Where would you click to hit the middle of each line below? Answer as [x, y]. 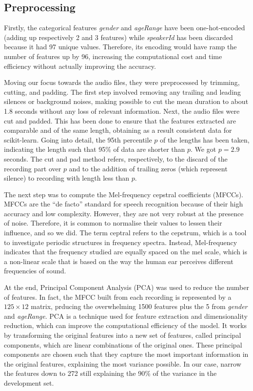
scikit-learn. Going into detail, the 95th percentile [78, 139]
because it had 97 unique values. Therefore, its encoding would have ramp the [120, 47]
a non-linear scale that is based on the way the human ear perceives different [119, 261]
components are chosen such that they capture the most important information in [126, 354]
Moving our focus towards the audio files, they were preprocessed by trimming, [122, 82]
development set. [29, 382]
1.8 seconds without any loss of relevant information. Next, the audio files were [122, 111]
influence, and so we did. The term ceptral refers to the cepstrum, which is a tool [125, 233]
